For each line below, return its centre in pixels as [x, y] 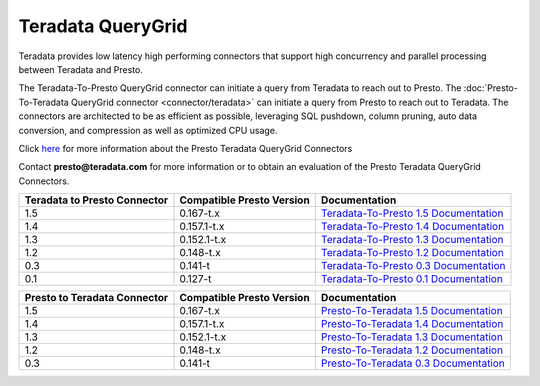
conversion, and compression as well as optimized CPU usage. [148, 130]
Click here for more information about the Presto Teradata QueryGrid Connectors [185, 148]
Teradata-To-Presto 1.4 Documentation [412, 227]
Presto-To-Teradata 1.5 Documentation [412, 311]
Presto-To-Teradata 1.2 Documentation [412, 350]
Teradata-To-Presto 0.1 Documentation [412, 279]
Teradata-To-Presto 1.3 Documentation [412, 240]
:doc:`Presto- [491, 88]
